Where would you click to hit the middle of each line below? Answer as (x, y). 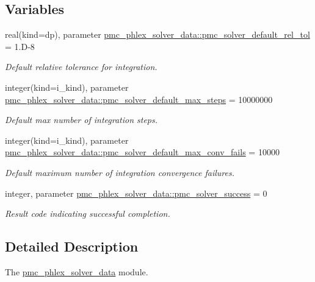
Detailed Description (72, 246)
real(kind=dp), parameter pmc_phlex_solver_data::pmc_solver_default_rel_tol (157, 34)
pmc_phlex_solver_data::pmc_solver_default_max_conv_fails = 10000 (142, 152)
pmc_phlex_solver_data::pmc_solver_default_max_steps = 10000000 (139, 99)
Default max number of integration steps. (81, 120)
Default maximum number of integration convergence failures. (120, 172)
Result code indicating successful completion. (88, 213)
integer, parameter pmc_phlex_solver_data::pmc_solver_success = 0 (136, 193)
